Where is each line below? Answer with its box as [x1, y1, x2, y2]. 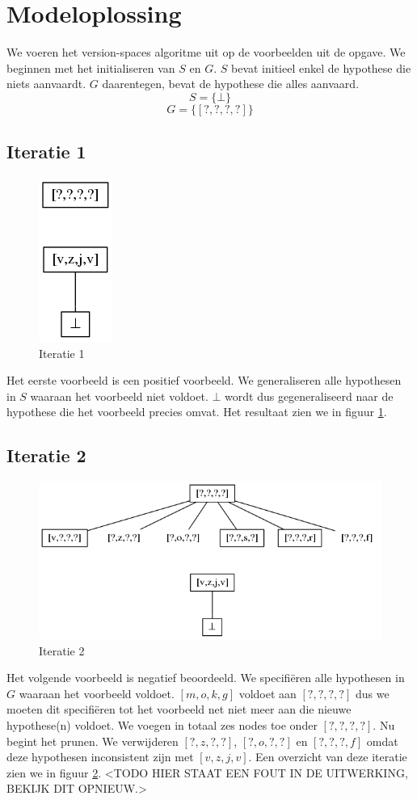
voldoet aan [238, 684, 297, 701]
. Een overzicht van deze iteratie [248, 748, 407, 765]
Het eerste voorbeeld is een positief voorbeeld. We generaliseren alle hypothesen [6, 372, 402, 389]
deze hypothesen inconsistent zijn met [6, 748, 194, 765]
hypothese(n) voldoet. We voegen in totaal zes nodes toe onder [6, 717, 318, 734]
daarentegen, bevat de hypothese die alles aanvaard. [102, 75, 360, 92]
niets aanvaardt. [6, 75, 86, 92]
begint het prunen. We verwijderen [6, 732, 179, 749]
